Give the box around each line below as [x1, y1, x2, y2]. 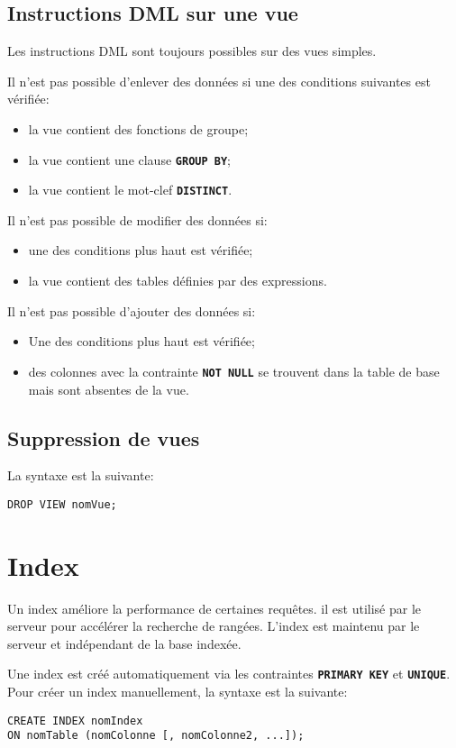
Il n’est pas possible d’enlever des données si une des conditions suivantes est [7, 71, 431, 90]
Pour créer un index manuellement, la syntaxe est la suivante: [7, 682, 348, 701]
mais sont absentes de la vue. [28, 379, 189, 398]
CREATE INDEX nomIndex [7, 714, 143, 727]
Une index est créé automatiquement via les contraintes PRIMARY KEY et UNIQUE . [7, 664, 451, 683]
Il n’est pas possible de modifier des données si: [7, 210, 268, 229]
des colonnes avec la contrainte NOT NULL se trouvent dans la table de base [28, 361, 440, 380]
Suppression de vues [7, 424, 200, 452]
